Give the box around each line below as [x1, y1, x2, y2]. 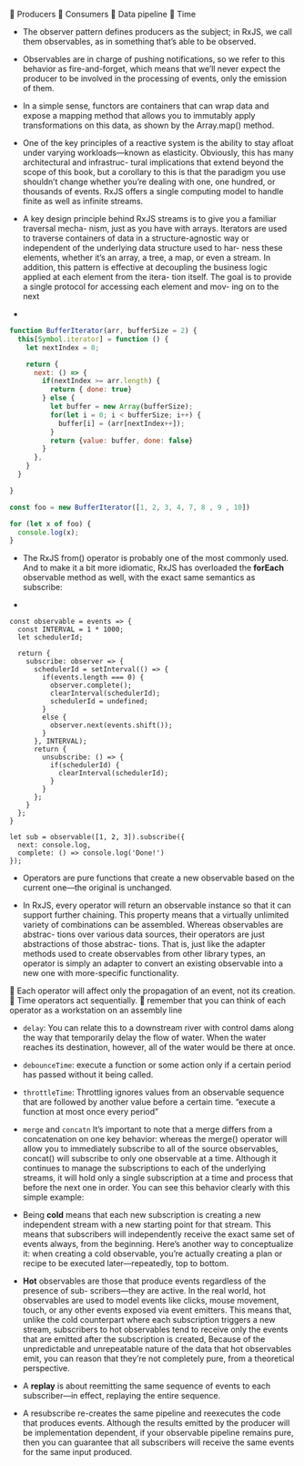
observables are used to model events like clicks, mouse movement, [22, 1295, 279, 1306]
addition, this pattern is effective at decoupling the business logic [22, 262, 269, 273]
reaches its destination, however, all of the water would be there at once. [22, 1042, 296, 1053]
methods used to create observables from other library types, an [22, 949, 266, 960]
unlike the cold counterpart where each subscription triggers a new [22, 1315, 276, 1326]
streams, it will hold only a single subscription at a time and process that [22, 1172, 294, 1183]
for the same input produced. [22, 1447, 133, 1458]
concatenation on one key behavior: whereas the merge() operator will [22, 1134, 288, 1145]
